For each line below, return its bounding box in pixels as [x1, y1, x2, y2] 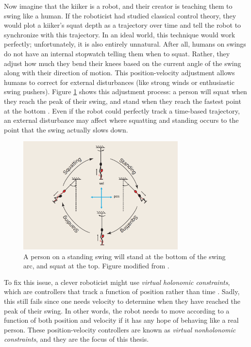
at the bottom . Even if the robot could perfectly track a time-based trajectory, [4, 105, 240, 116]
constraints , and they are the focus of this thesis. [4, 334, 149, 344]
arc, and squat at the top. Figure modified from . [23, 261, 169, 271]
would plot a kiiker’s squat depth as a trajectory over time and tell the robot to [4, 20, 241, 30]
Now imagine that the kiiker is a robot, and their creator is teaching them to [4, 1, 233, 11]
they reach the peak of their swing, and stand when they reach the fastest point [4, 96, 241, 106]
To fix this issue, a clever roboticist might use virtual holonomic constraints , [4, 277, 230, 287]
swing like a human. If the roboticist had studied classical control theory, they [4, 10, 236, 20]
